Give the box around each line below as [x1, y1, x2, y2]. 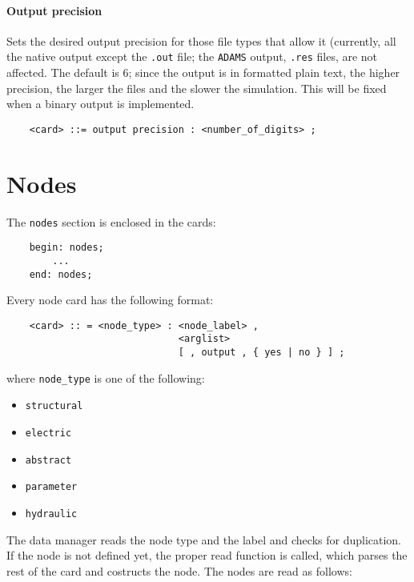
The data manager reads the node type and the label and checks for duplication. [6, 531, 402, 548]
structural [25, 400, 83, 412]
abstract [25, 454, 72, 466]
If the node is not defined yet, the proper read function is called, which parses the [6, 547, 408, 564]
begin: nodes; [29, 242, 104, 254]
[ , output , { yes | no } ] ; [178, 347, 345, 359]
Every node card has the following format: [6, 291, 214, 308]
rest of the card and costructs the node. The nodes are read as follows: [6, 562, 352, 579]
